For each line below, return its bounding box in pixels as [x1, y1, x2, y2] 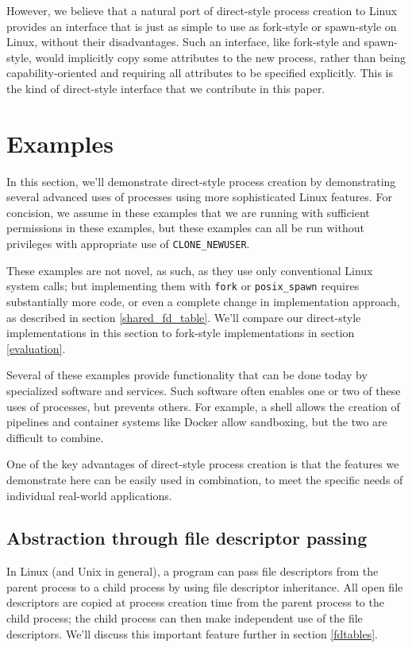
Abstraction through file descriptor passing [6, 526, 368, 550]
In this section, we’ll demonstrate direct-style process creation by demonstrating [6, 173, 396, 189]
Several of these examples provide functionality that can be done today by [6, 367, 368, 383]
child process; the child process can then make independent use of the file [6, 610, 363, 627]
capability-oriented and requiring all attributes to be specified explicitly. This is [6, 64, 394, 81]
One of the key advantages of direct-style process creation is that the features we [6, 456, 399, 472]
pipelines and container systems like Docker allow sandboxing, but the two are [6, 413, 387, 430]
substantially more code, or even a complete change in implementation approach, [6, 293, 400, 309]
